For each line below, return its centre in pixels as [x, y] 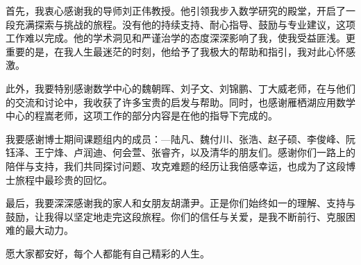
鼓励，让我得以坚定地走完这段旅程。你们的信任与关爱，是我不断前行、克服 [176, 216]
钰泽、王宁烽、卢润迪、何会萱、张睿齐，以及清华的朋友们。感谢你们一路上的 [180, 152]
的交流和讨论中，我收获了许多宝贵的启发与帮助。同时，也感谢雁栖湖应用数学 [180, 102]
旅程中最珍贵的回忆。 [64, 179]
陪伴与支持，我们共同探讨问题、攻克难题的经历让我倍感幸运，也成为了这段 [176, 165]
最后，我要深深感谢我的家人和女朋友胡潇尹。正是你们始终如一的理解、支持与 [180, 203]
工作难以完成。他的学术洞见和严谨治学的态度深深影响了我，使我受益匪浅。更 [180, 38]
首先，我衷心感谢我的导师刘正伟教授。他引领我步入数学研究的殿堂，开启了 [176, 10]
